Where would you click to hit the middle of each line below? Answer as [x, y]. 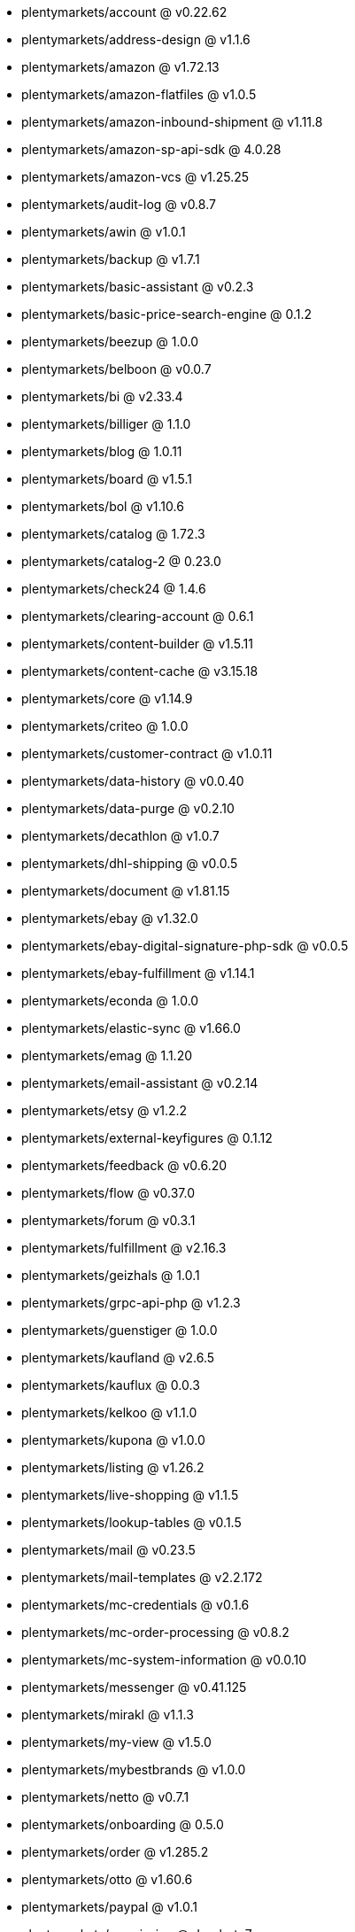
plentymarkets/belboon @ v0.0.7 [116, 369]
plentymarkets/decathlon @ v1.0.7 [120, 836]
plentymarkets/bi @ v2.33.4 [102, 396]
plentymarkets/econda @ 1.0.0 [110, 1001]
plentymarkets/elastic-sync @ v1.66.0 [131, 1028]
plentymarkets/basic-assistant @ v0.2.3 [138, 287]
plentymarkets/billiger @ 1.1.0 [106, 424]
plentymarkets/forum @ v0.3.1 [108, 1220]
